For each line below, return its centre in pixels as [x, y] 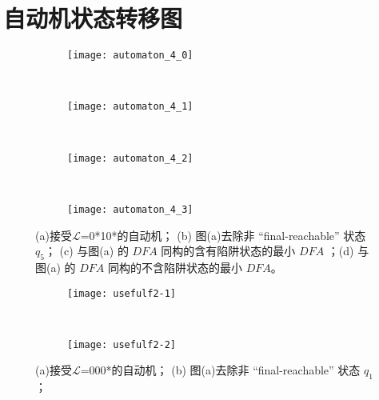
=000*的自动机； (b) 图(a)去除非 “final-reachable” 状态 [220, 370]
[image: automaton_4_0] [130, 56]
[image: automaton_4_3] [130, 209]
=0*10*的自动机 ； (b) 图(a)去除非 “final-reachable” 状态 [223, 235]
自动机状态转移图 [93, 18]
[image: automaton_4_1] [130, 107]
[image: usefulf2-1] [122, 293]
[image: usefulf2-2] [122, 344]
